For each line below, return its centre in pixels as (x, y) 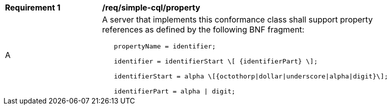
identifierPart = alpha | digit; (175, 91)
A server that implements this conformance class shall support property (238, 19)
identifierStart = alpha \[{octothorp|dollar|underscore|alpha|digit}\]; (251, 76)
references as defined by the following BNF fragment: (203, 29)
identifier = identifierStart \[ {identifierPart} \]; (216, 61)
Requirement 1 (33, 7)
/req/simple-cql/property (151, 7)
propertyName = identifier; (165, 46)
